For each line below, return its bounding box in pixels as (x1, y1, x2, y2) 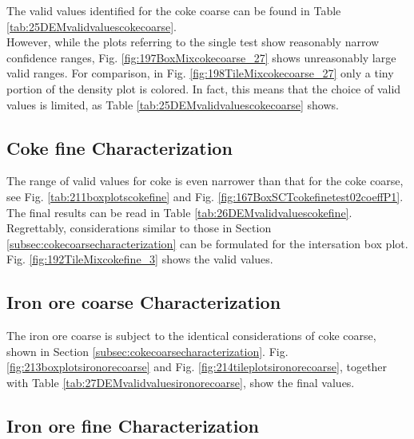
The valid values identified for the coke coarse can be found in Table (6, 2, 341, 18)
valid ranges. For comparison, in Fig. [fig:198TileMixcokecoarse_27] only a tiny (6, 65, 394, 81)
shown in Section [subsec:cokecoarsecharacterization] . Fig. (6, 342, 289, 359)
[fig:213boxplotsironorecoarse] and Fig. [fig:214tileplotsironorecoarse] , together (6, 358, 388, 375)
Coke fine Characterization (6, 135, 233, 160)
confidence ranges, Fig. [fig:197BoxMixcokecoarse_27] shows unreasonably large (6, 49, 396, 65)
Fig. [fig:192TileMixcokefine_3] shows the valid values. (6, 251, 273, 267)
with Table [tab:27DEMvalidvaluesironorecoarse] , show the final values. (6, 374, 355, 390)
